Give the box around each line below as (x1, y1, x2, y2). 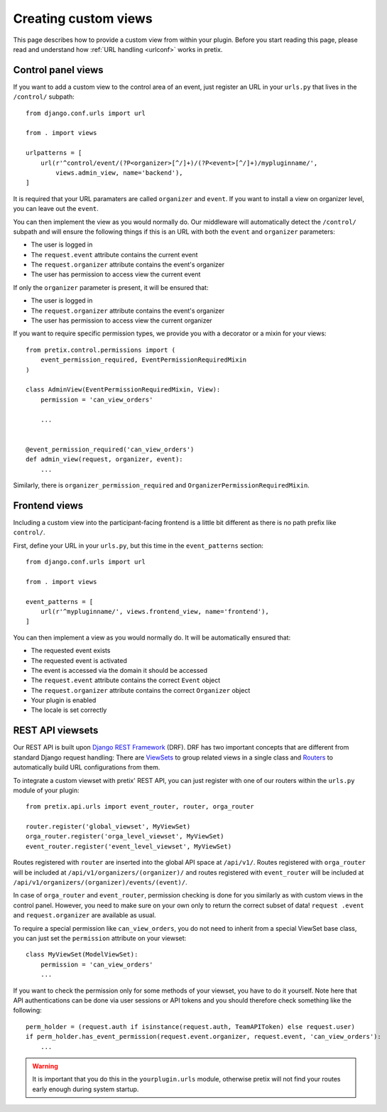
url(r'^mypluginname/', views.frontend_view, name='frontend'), (40, 608, 269, 615)
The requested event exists (31, 647, 111, 655)
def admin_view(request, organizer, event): (26, 455, 184, 463)
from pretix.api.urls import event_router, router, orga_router (26, 803, 255, 811)
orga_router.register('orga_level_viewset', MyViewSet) (26, 832, 224, 841)
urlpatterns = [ (26, 149, 82, 157)
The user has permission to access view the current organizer (31, 316, 212, 325)
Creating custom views (13, 11, 153, 26)
